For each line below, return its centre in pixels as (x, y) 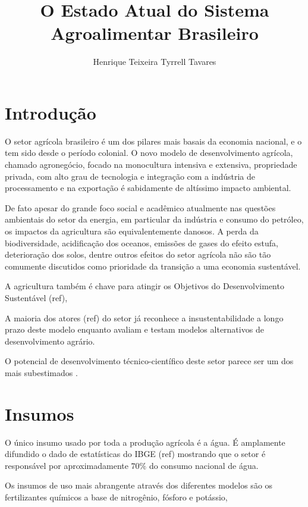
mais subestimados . (41, 372)
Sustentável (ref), (36, 297)
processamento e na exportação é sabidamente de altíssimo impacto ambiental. (148, 188)
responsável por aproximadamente (67, 465)
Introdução (51, 112)
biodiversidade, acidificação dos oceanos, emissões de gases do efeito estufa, (142, 242)
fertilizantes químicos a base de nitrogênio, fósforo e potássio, (116, 497)
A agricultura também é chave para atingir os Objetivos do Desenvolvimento (144, 286)
